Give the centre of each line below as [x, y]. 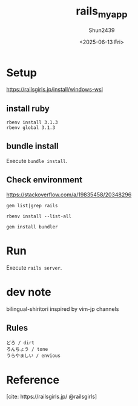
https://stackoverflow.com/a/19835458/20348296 [69, 195]
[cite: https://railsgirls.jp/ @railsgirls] [52, 397]
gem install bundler [32, 227]
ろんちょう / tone [27, 350]
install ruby [28, 108]
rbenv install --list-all [39, 216]
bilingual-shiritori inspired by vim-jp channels [63, 309]
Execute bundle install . [37, 161]
